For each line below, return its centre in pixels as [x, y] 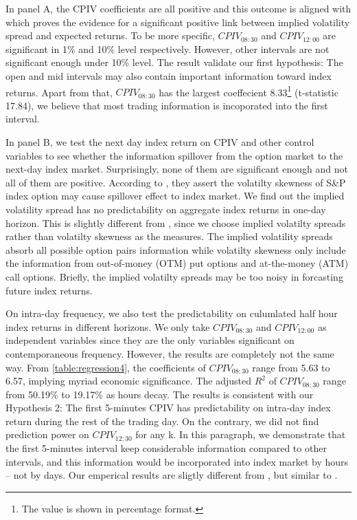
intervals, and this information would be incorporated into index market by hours [177, 461]
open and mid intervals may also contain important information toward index [169, 75]
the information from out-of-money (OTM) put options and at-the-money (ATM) [177, 263]
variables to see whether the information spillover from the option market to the [174, 155]
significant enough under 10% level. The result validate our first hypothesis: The [174, 62]
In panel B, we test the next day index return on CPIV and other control [160, 142]
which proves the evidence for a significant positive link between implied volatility [178, 22]
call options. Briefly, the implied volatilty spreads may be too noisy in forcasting [174, 276]
